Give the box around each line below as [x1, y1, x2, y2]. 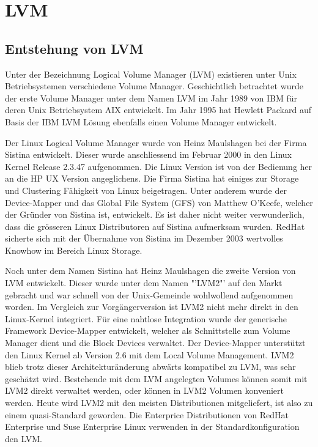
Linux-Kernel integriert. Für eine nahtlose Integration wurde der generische [5, 312, 287, 325]
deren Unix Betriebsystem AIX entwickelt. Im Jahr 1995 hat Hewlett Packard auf [5, 103, 311, 116]
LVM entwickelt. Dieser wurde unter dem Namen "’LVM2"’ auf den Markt [5, 276, 283, 289]
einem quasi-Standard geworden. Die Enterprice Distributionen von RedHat [5, 408, 289, 421]
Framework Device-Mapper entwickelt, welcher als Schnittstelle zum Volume [5, 324, 290, 337]
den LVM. [5, 432, 42, 445]
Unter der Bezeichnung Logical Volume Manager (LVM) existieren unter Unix [5, 67, 297, 80]
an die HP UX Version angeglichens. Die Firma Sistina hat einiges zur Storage [5, 172, 299, 185]
